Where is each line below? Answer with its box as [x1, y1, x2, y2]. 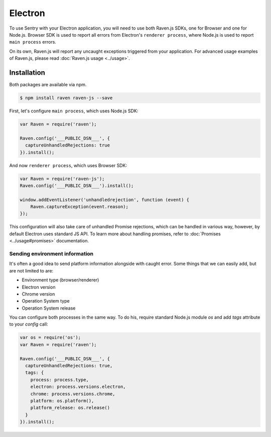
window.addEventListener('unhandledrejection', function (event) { [20, 197, 190, 203]
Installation [9, 68, 45, 77]
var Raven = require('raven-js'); [20, 176, 105, 182]
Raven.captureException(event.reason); [30, 204, 129, 210]
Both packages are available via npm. [9, 82, 87, 88]
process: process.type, [30, 377, 89, 382]
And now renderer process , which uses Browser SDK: [9, 162, 127, 168]
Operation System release [22, 305, 76, 311]
